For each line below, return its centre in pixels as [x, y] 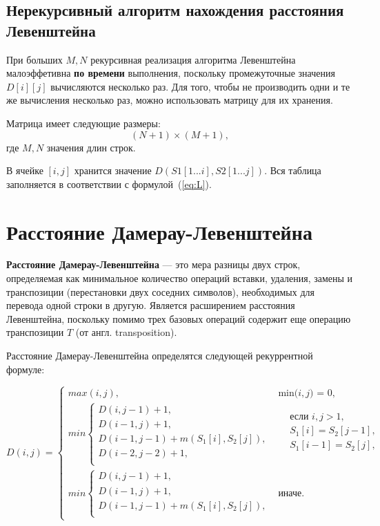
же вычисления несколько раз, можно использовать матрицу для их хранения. [170, 100]
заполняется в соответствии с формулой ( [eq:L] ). [109, 184]
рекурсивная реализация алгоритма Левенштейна [193, 59]
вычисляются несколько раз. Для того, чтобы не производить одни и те [200, 86]
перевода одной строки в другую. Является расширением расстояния [151, 305]
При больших [34, 59]
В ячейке [25, 170]
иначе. [291, 493]
